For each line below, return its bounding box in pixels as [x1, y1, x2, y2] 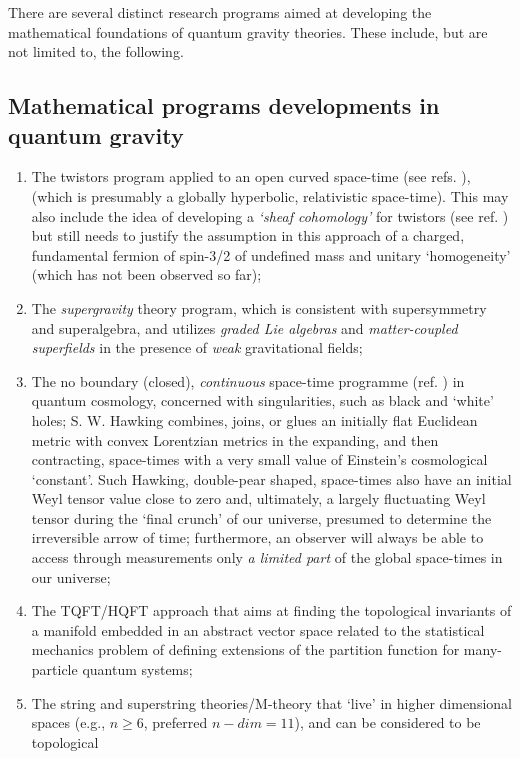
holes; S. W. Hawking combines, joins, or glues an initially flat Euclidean [31, 409, 478, 430]
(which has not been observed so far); [31, 264, 262, 285]
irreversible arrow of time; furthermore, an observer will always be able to [31, 527, 484, 548]
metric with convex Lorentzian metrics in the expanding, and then [31, 429, 439, 450]
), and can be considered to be [294, 712, 481, 733]
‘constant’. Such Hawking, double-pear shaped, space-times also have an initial [31, 468, 512, 489]
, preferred [143, 712, 208, 733]
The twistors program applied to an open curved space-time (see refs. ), [31, 166, 471, 187]
